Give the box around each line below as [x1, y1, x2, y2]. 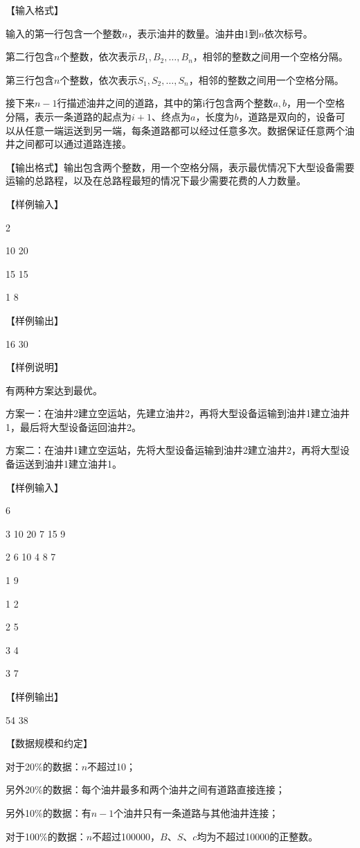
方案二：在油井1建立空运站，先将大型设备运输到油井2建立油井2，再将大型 [6, 443, 340, 457]
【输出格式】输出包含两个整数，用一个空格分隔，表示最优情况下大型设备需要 [6, 159, 354, 174]
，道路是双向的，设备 [238, 109, 336, 123]
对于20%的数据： [6, 759, 82, 773]
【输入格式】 [6, 3, 64, 17]
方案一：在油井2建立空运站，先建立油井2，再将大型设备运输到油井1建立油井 [6, 406, 350, 421]
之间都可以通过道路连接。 [15, 136, 132, 151]
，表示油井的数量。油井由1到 [127, 26, 259, 40]
